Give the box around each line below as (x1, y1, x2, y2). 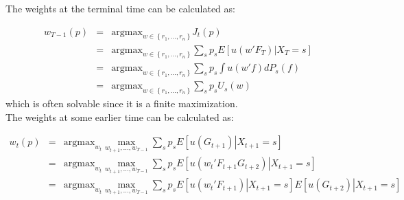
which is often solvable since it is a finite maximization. (5, 96, 238, 111)
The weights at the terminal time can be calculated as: (5, 1, 235, 15)
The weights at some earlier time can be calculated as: (5, 109, 234, 124)
